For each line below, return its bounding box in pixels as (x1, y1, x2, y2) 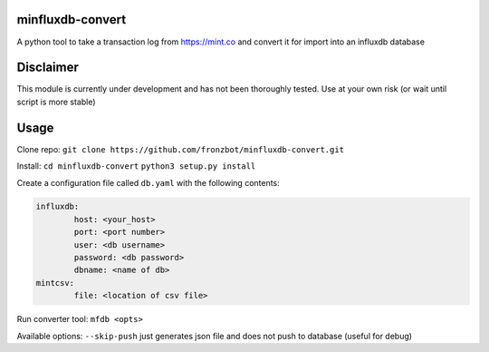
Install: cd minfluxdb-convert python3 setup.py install (16, 161, 256, 171)
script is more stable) (16, 96, 96, 107)
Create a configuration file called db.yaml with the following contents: (16, 177, 280, 188)
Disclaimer (16, 60, 79, 75)
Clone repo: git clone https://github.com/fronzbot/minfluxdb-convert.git (16, 143, 344, 154)
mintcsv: (35, 278, 75, 288)
